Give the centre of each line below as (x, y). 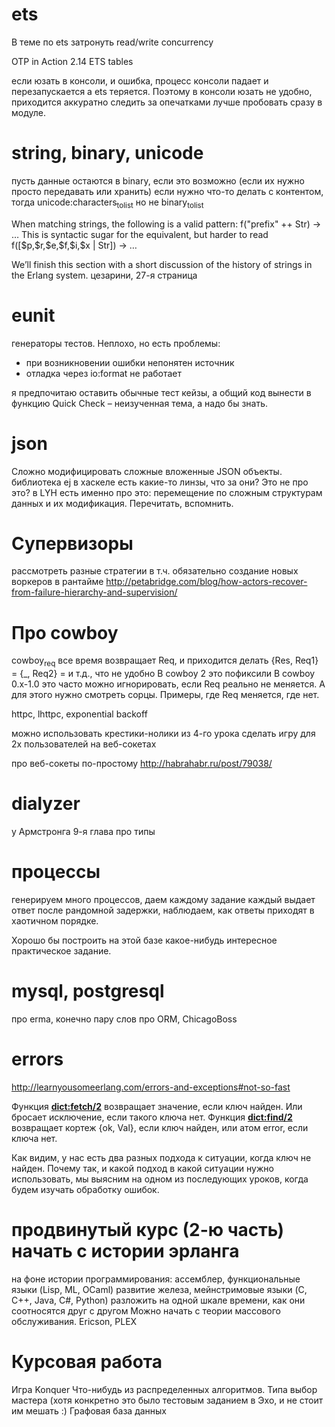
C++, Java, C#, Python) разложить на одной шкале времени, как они (158, 1300)
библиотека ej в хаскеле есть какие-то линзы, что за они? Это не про (160, 482)
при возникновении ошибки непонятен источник (130, 362)
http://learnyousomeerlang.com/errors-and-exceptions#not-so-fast (151, 1087)
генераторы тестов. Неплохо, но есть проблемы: (116, 343)
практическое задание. (61, 951)
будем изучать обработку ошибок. (85, 1189)
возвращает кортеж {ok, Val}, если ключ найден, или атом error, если (160, 1127)
